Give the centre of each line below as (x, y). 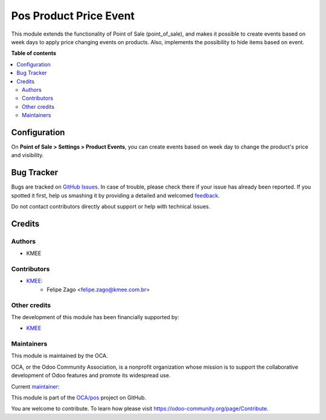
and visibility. (27, 155)
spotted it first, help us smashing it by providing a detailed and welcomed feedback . (116, 195)
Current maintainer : (35, 386)
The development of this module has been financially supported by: (95, 317)
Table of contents (34, 53)
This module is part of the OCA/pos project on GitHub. (79, 397)
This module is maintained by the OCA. (59, 356)
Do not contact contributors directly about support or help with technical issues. (111, 207)
